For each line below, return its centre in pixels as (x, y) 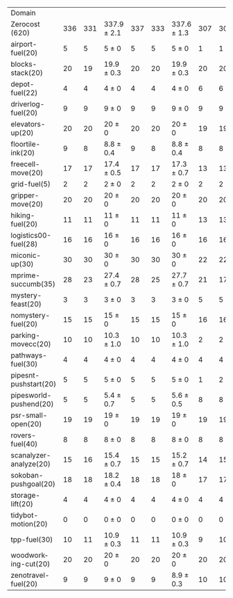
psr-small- (29, 415)
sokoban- (27, 475)
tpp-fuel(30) (32, 540)
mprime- (25, 275)
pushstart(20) (34, 384)
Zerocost (25, 24)
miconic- (26, 255)
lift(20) (22, 504)
